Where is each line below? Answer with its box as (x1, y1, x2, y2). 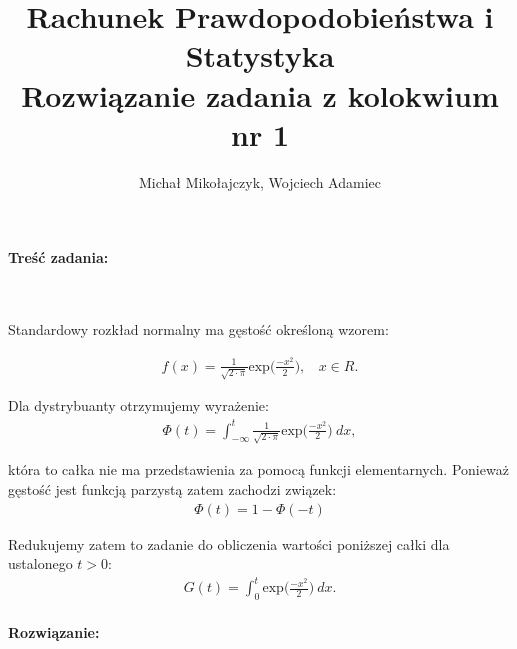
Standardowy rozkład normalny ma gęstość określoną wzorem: (8, 319, 389, 340)
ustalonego (8, 553, 73, 574)
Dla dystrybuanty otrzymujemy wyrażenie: (8, 395, 269, 416)
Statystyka (185, 35, 335, 76)
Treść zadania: (8, 247, 109, 268)
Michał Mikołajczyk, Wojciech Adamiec (139, 171, 381, 192)
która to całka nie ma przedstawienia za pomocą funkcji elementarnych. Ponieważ (8, 459, 509, 480)
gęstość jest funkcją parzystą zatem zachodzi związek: (8, 478, 337, 499)
